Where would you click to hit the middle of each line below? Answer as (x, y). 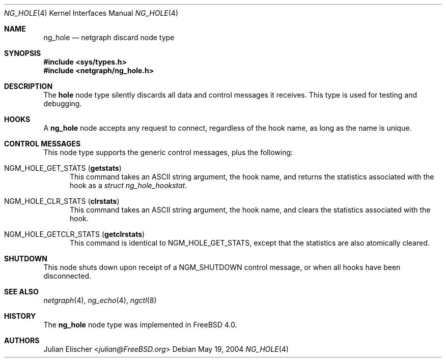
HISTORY (20, 316)
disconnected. (67, 276)
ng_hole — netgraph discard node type (109, 37)
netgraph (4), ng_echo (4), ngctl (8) (100, 300)
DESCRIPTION (29, 86)
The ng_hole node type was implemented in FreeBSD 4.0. (140, 325)
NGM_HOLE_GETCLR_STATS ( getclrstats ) (75, 234)
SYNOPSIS (23, 53)
